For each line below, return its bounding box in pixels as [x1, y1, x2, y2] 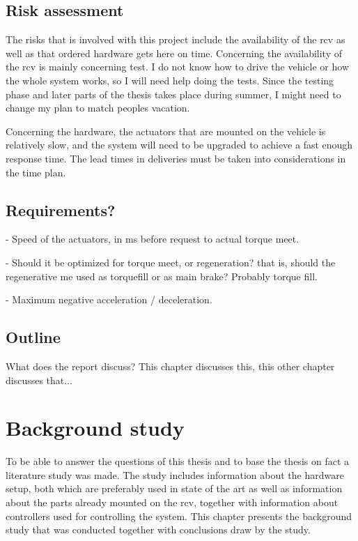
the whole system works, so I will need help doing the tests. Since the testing [6, 73, 334, 87]
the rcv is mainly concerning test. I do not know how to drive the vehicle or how [6, 59, 350, 74]
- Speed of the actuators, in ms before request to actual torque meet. [6, 231, 299, 246]
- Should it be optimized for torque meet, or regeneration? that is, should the [6, 254, 336, 269]
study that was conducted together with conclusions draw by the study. [6, 522, 311, 537]
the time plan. [6, 165, 66, 179]
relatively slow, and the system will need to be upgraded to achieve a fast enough [6, 137, 353, 152]
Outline [6, 326, 61, 348]
